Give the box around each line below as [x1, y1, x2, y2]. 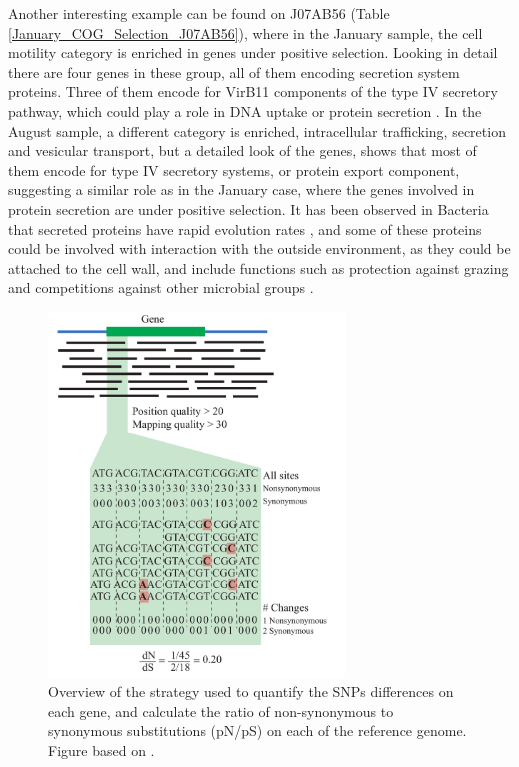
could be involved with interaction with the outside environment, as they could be [8, 238, 511, 259]
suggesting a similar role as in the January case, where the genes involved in [8, 179, 475, 200]
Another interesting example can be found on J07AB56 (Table [8, 3, 390, 23]
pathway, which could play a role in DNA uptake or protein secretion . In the [8, 100, 482, 121]
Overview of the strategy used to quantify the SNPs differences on [48, 681, 454, 702]
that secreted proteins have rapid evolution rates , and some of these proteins [8, 218, 482, 239]
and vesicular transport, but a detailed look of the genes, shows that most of [8, 140, 477, 161]
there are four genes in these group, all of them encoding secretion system [8, 61, 460, 82]
